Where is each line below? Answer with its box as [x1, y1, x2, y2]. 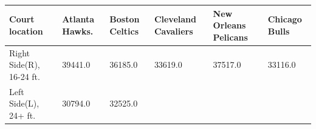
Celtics [109, 24, 139, 37]
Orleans [213, 19, 246, 31]
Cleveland [154, 13, 196, 25]
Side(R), [9, 58, 40, 71]
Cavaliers [154, 24, 193, 37]
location [9, 24, 43, 37]
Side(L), [9, 97, 39, 110]
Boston [109, 13, 140, 25]
